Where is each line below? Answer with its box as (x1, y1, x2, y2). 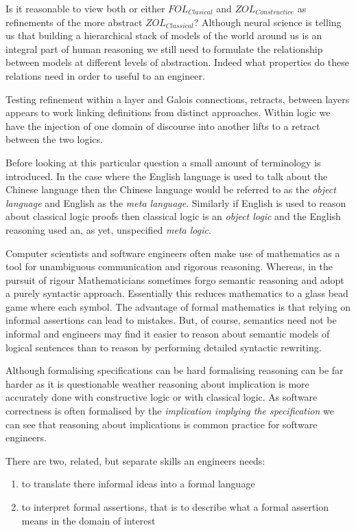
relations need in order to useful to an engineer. (5, 68, 205, 82)
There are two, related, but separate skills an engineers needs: (5, 453, 265, 467)
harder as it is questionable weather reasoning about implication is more (5, 376, 309, 390)
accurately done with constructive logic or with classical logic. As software (5, 390, 318, 404)
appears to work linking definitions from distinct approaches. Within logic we (5, 105, 331, 120)
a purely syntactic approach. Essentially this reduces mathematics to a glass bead (5, 286, 348, 300)
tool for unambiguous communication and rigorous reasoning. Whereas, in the (5, 259, 333, 274)
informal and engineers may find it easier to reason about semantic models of (5, 327, 330, 341)
